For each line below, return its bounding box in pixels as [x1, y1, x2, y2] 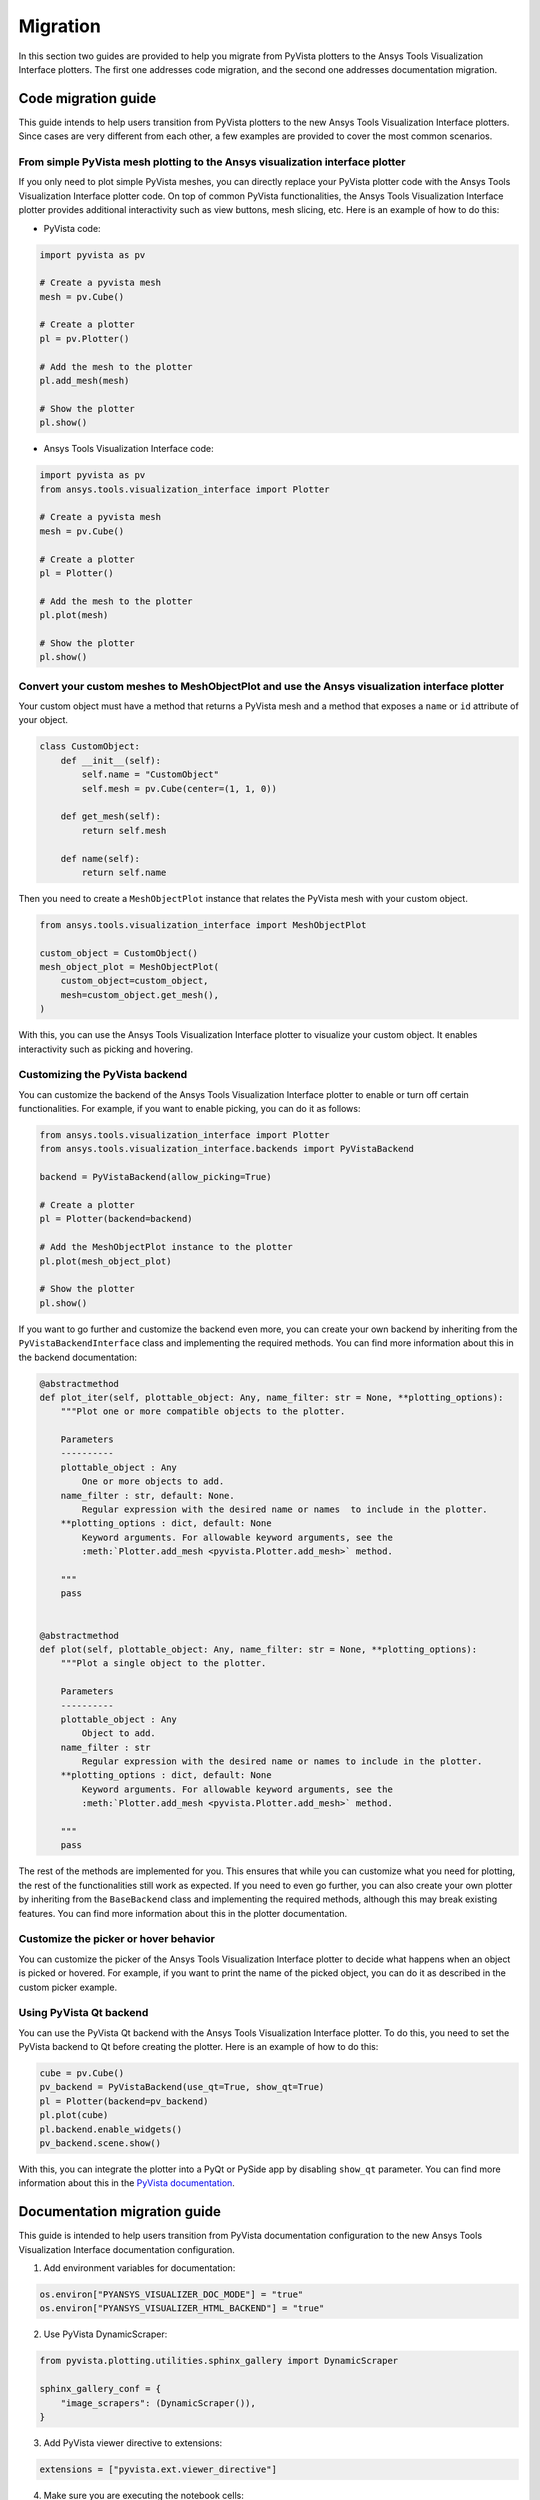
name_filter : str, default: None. [60, 1490, 235, 1501]
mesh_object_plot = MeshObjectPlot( [39, 961, 220, 973]
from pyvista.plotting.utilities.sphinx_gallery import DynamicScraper [39, 2355, 399, 2367]
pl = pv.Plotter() [39, 333, 130, 344]
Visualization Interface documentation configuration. [18, 2243, 235, 2255]
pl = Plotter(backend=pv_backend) [39, 2095, 209, 2107]
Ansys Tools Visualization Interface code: [43, 443, 214, 455]
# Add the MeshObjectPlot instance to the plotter [39, 1241, 294, 1253]
